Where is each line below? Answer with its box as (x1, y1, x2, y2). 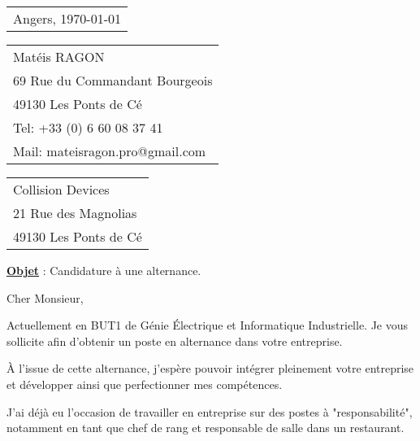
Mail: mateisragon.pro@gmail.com (13, 142, 206, 160)
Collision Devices (13, 180, 110, 199)
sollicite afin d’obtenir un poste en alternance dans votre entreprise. (6, 332, 343, 349)
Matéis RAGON (13, 47, 105, 66)
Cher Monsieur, (6, 289, 84, 306)
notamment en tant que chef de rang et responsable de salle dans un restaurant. (6, 419, 405, 436)
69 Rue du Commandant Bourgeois (13, 71, 213, 90)
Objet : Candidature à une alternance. (6, 262, 201, 278)
